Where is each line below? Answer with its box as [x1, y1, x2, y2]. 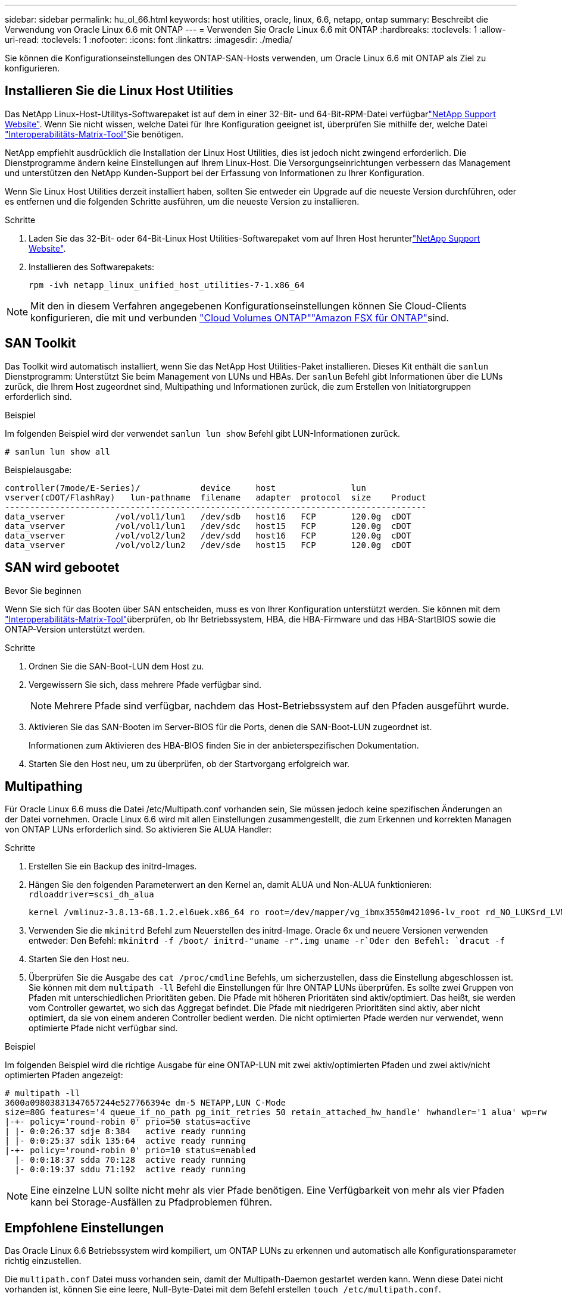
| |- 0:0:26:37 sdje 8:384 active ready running [5, 1126, 246, 1137]
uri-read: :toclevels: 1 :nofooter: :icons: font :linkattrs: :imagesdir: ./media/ [5, 35, 292, 45]
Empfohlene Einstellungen [5, 1220, 164, 1235]
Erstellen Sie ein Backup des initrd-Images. [29, 861, 197, 872]
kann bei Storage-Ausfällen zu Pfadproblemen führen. [30, 1196, 273, 1209]
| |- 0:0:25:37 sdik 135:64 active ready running [5, 1136, 246, 1146]
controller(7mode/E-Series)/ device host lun [5, 483, 366, 493]
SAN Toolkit [5, 336, 76, 351]
